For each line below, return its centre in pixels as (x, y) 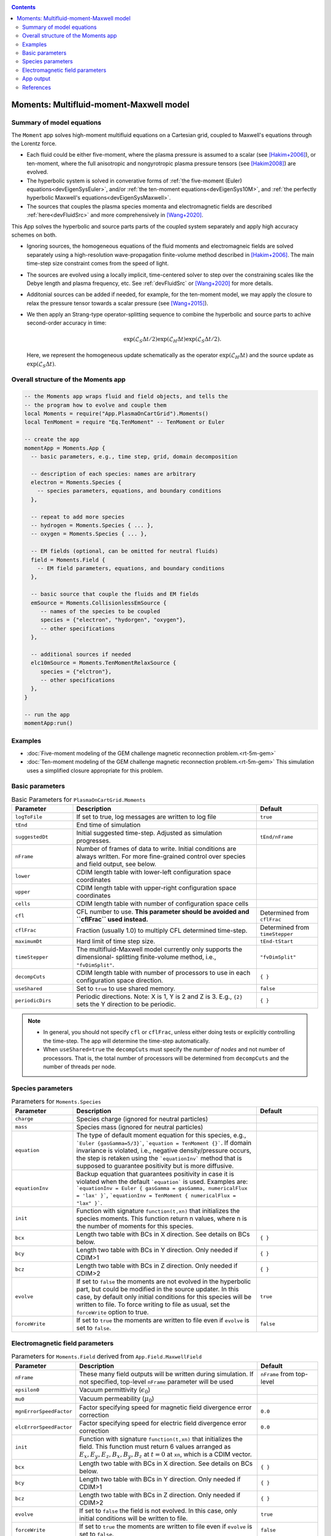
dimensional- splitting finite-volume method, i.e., (146, 957)
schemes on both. (34, 235)
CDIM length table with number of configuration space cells (162, 904)
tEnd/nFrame (276, 837)
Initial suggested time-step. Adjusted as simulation (149, 833)
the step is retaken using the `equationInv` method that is (159, 1158)
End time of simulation (108, 825)
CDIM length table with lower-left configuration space (154, 872)
